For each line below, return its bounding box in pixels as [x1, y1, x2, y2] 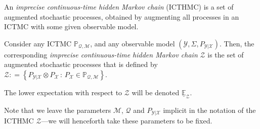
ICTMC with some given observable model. [4, 21, 139, 32]
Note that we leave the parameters [4, 104, 111, 115]
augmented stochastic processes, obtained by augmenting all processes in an [4, 11, 239, 22]
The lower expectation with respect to [4, 87, 122, 97]
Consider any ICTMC [4, 38, 72, 48]
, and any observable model [90, 38, 175, 48]
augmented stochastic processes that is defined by [4, 59, 158, 70]
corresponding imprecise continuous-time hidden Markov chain [4, 49, 198, 59]
